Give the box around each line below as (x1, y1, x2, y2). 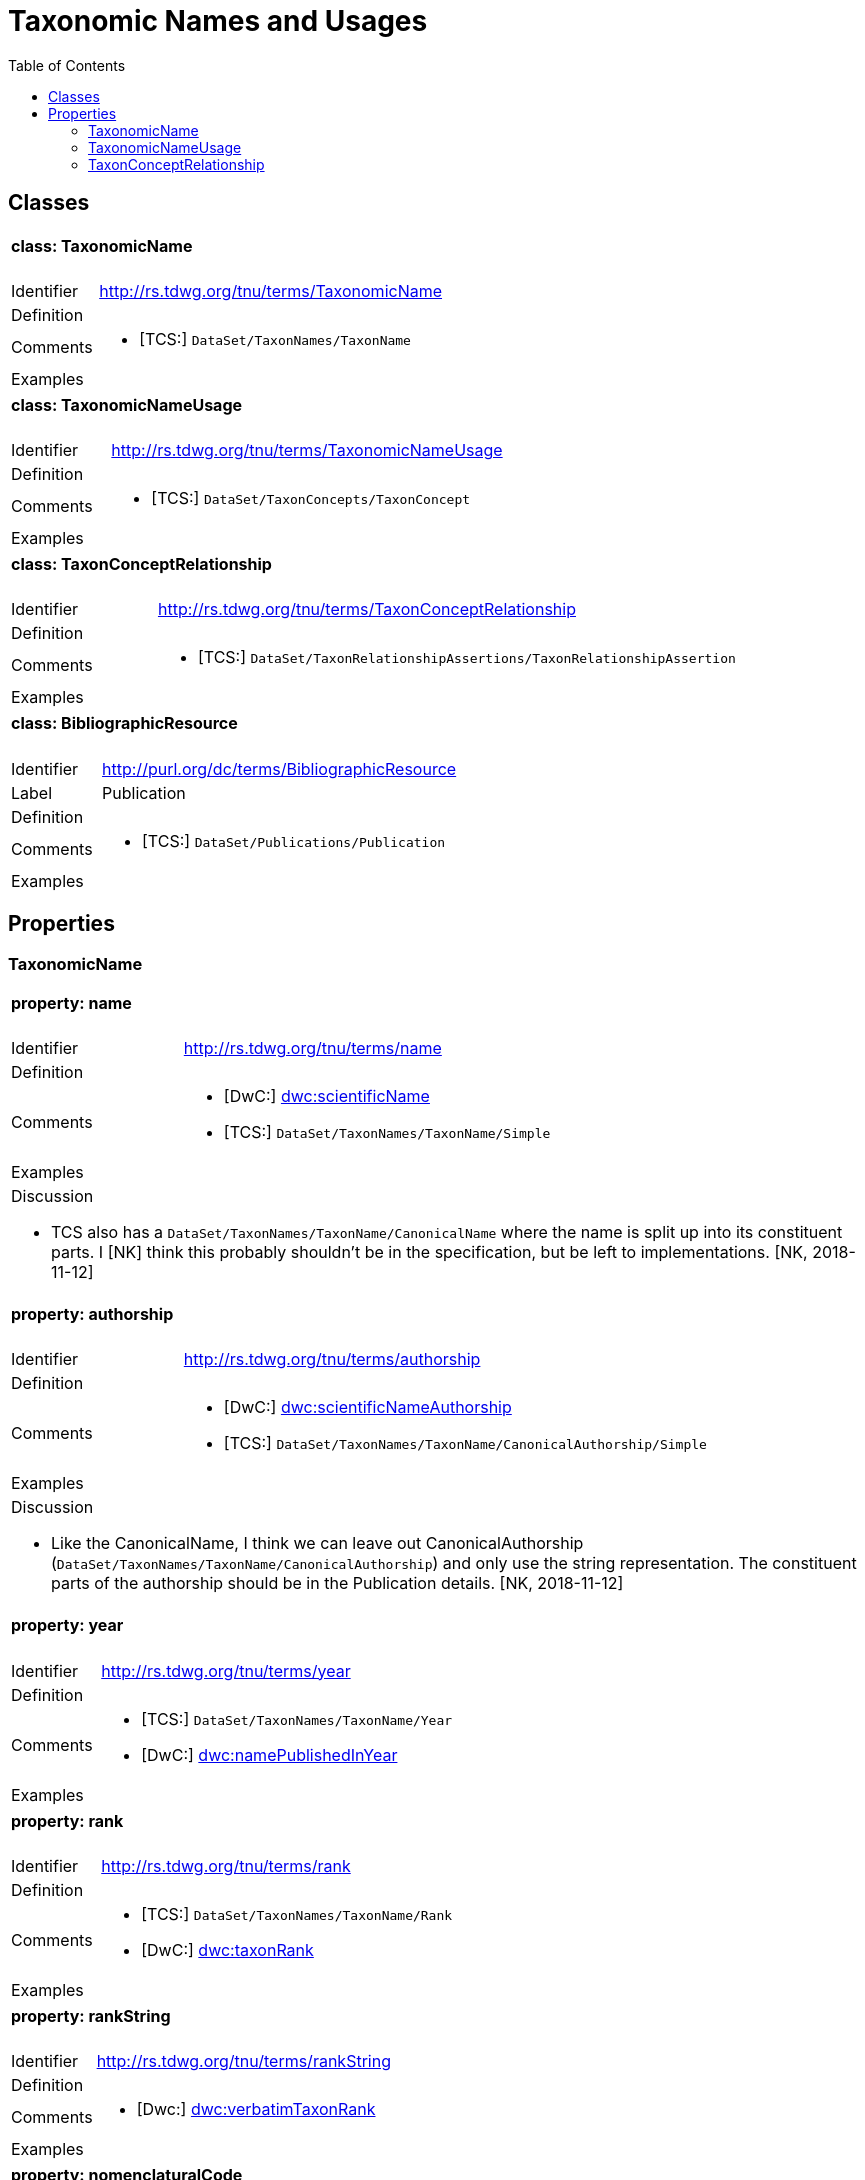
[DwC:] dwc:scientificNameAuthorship (223, 1397, 512, 1418)
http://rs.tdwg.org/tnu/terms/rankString (96, 2051, 391, 2072)
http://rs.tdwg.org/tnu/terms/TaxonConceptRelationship (157, 599, 576, 620)
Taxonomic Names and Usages (8, 4, 428, 38)
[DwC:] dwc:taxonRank (141, 1939, 314, 1960)
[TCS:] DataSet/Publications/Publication (142, 830, 446, 851)
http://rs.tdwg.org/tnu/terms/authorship (183, 1349, 481, 1370)
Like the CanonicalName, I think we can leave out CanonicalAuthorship (51, 1533, 584, 1554)
